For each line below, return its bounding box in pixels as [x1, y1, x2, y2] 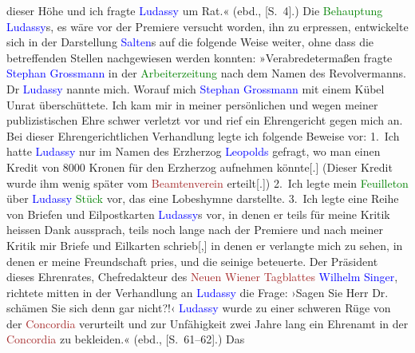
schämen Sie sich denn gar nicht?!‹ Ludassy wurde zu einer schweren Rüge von [6, 299, 391, 316]
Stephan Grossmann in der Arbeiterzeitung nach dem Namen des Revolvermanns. [6, 65, 406, 81]
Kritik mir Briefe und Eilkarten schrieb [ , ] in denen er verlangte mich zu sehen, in [6, 236, 403, 253]
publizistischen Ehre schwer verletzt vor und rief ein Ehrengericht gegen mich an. [6, 112, 403, 129]
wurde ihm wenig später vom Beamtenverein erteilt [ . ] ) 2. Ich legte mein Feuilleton [6, 174, 409, 191]
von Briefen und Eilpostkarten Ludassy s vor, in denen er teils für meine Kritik [6, 205, 390, 222]
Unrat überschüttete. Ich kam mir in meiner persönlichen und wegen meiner [6, 96, 378, 113]
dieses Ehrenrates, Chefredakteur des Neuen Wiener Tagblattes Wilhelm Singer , [6, 268, 398, 285]
